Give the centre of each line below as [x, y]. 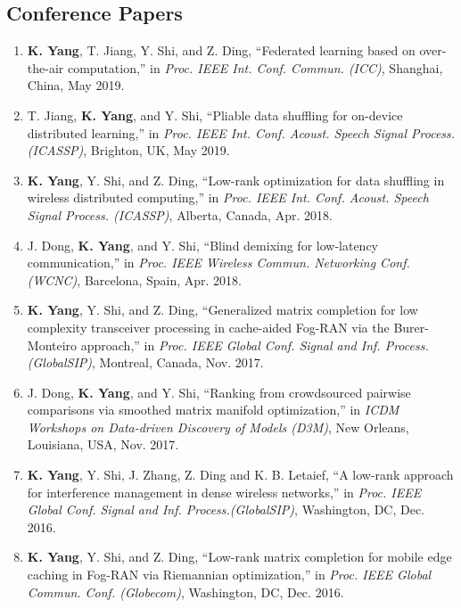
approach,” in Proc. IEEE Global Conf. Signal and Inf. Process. [255, 345]
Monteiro [52, 345]
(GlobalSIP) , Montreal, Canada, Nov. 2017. [145, 362]
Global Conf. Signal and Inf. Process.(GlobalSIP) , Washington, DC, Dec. [226, 509]
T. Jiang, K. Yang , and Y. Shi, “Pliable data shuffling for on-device [215, 115]
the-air [45, 67]
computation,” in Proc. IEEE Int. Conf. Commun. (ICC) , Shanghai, [255, 67]
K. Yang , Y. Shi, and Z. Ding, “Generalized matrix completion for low [222, 310]
